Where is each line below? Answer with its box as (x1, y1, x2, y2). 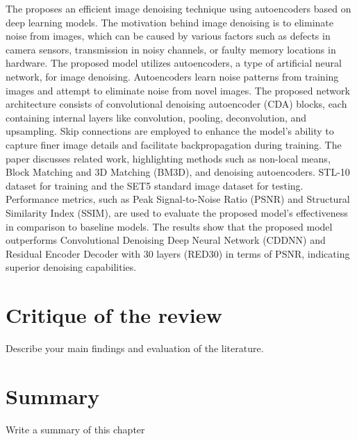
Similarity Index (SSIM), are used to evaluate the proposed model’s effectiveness (6, 205, 348, 219)
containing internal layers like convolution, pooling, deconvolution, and (6, 110, 307, 124)
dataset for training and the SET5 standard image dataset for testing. (6, 178, 304, 192)
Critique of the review (6, 301, 222, 329)
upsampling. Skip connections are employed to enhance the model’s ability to (6, 124, 334, 138)
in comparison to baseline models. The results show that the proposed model (6, 219, 333, 233)
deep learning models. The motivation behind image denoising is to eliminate (6, 15, 333, 29)
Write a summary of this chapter (6, 422, 145, 436)
